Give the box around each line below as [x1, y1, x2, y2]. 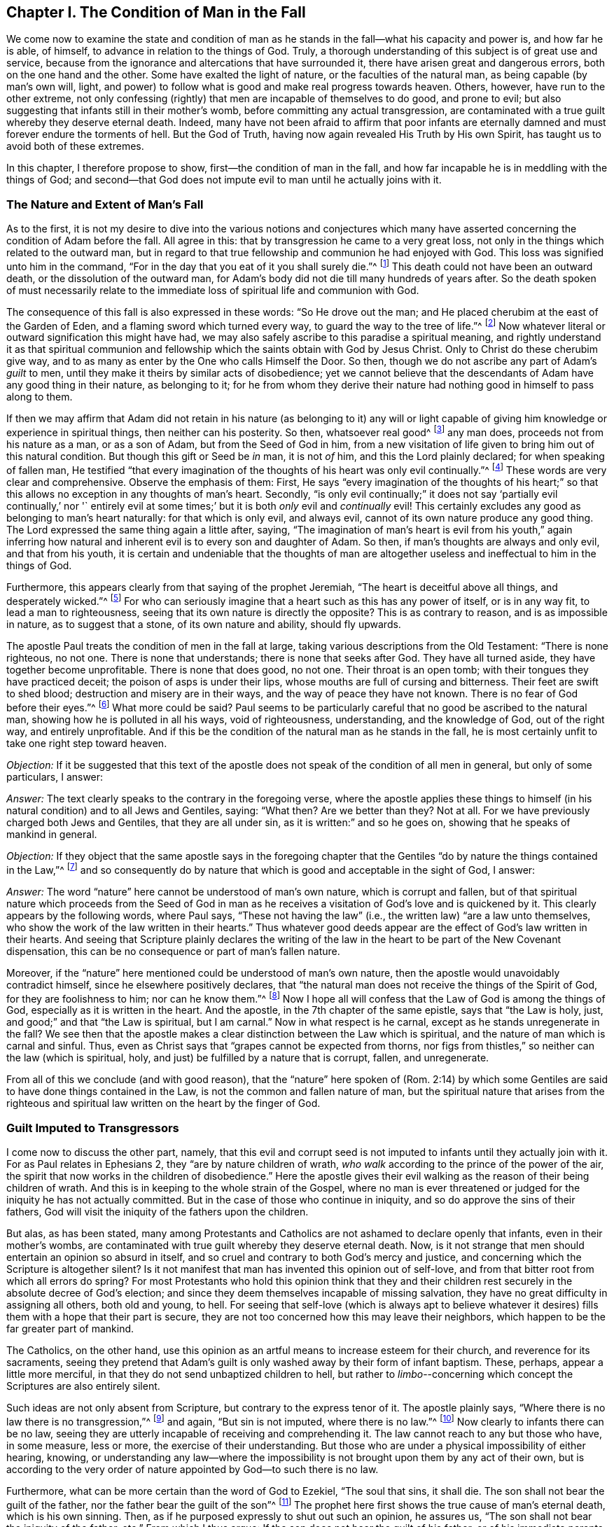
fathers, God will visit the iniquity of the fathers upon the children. [6, 1206, 309, 1218]
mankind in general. [6, 828, 97, 841]
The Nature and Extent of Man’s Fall [6, 197, 204, 211]
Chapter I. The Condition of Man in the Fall [6, 4, 306, 21]
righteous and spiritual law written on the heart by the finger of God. [6, 1097, 321, 1110]
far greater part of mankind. [6, 1323, 134, 1335]
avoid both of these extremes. [6, 140, 144, 153]
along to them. [6, 391, 73, 403]
